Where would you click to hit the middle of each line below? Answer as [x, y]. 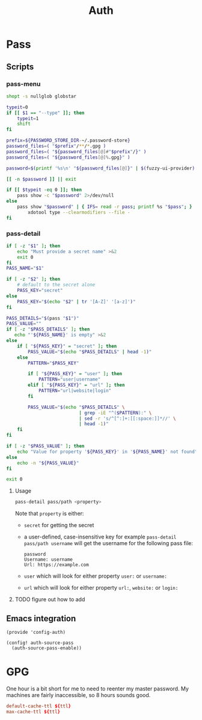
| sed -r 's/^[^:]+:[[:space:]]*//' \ [127, 418]
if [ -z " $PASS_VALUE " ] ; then [45, 446]
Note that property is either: [49, 514]
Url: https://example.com [56, 565]
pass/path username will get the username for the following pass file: [109, 543]
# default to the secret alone [56, 285]
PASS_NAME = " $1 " [25, 268]
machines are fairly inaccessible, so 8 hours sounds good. [78, 695]
